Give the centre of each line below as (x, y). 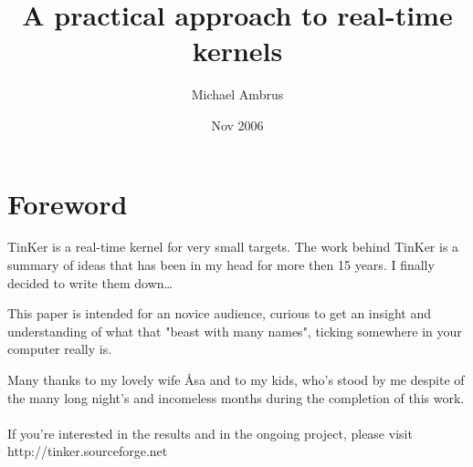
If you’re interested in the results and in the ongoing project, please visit (210, 433)
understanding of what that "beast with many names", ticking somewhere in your (235, 331)
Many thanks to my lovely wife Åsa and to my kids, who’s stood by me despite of (236, 379)
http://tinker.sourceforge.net (88, 451)
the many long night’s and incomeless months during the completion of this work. (236, 397)
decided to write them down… (90, 282)
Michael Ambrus (237, 94)
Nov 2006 (237, 125)
